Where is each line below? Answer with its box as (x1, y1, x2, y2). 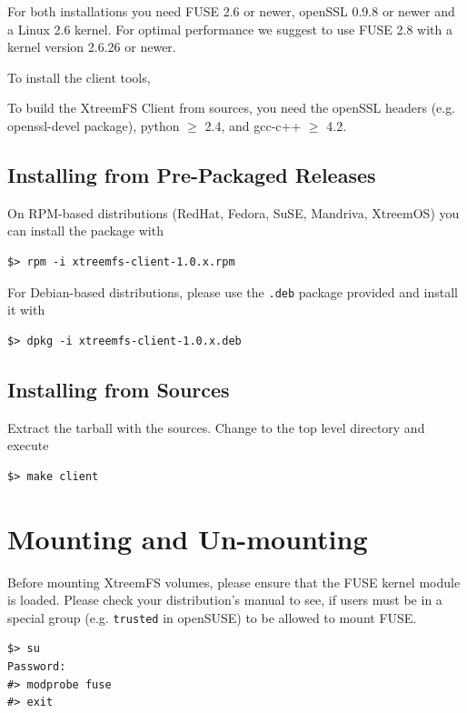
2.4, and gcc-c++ (204, 115, 302, 135)
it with (7, 300, 45, 319)
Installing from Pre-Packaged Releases (7, 160, 376, 188)
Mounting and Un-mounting (7, 519, 368, 557)
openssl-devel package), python (7, 115, 180, 135)
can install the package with (7, 221, 164, 240)
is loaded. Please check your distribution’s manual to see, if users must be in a (7, 590, 442, 609)
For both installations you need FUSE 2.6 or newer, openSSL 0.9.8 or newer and (7, 2, 455, 20)
